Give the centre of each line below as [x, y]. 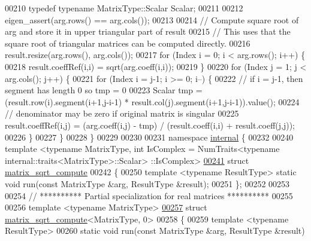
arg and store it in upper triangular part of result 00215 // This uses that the [148, 31]
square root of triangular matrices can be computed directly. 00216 [128, 43]
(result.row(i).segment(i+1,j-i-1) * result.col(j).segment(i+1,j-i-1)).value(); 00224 [152, 101]
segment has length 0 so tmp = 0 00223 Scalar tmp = [104, 90]
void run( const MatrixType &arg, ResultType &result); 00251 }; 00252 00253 [147, 183]
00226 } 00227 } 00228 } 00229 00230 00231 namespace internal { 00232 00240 [149, 137]
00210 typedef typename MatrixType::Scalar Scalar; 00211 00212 [124, 8]
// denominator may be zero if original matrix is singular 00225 [122, 113]
